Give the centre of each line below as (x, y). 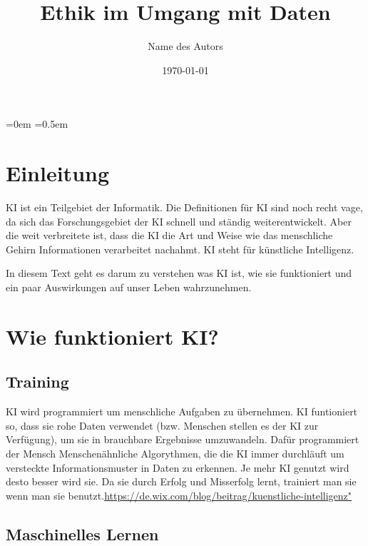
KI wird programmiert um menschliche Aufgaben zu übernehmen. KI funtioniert (182, 411)
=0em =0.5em (37, 124)
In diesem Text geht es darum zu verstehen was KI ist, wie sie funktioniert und (179, 273)
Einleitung (58, 173)
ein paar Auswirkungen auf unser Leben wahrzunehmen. (129, 287)
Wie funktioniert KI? (112, 336)
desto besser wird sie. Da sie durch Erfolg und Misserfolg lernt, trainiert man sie (181, 481)
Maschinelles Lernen (82, 534)
